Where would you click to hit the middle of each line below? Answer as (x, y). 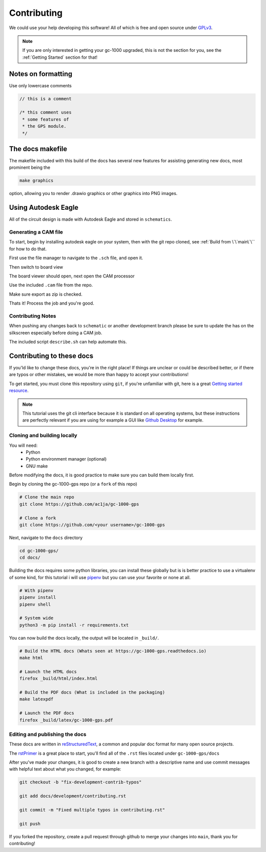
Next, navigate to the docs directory (46, 538)
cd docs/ (30, 558)
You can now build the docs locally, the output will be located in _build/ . (84, 638)
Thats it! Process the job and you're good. (52, 303)
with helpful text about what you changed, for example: (65, 769)
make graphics (36, 181)
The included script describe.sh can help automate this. (68, 342)
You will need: (23, 445)
